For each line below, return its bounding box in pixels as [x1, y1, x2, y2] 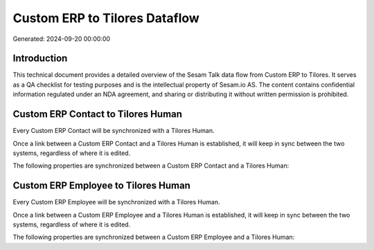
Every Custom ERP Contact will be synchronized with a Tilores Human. [12, 127, 215, 135]
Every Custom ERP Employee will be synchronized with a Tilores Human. [12, 198, 220, 206]
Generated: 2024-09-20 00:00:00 [12, 35, 111, 43]
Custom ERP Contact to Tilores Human [12, 108, 183, 120]
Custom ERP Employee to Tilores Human [12, 180, 190, 192]
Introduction [12, 53, 68, 64]
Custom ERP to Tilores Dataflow [12, 10, 200, 26]
